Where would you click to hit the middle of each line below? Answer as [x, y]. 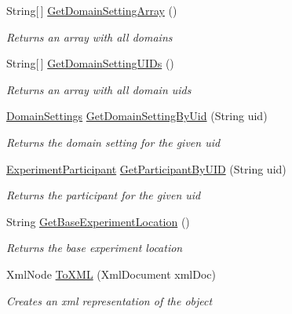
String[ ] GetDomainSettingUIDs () [90, 63]
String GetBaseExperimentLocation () [98, 221]
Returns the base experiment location [95, 248]
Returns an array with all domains [89, 37]
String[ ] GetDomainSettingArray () [92, 10]
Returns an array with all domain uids [99, 89]
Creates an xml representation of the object [109, 300]
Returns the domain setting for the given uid [113, 142]
